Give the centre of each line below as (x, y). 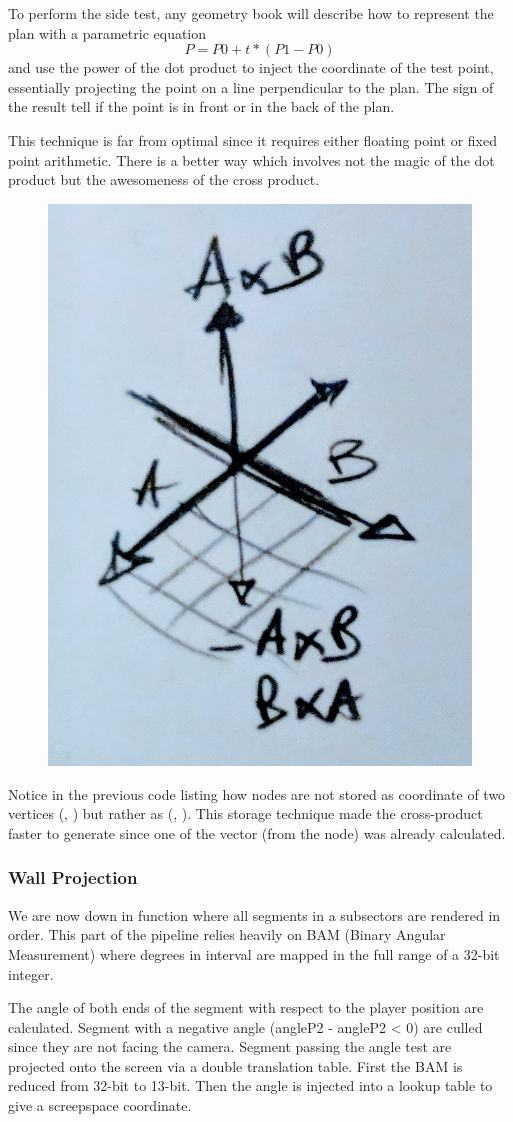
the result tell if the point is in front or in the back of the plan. (201, 106)
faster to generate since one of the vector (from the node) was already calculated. (257, 832)
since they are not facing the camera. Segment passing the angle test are (230, 1046)
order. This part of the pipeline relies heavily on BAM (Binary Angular (227, 934)
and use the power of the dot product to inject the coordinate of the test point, (251, 67)
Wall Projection (73, 877)
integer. (31, 973)
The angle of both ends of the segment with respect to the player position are (246, 1007)
